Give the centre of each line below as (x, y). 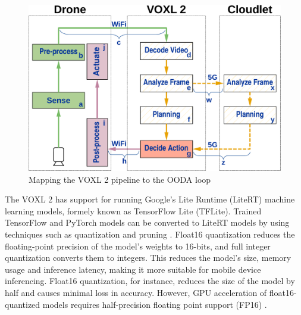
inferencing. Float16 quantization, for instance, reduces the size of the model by (150, 281)
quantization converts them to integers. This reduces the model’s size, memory (148, 258)
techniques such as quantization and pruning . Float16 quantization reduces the (150, 234)
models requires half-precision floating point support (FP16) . (155, 304)
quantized (23, 304)
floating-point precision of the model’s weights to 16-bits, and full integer (138, 246)
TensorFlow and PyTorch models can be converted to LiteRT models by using (147, 222)
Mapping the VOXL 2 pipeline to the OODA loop (120, 179)
